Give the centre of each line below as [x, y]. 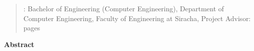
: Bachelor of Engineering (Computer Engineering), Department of [124, 8]
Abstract [19, 44]
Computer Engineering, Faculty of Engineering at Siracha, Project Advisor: [137, 18]
